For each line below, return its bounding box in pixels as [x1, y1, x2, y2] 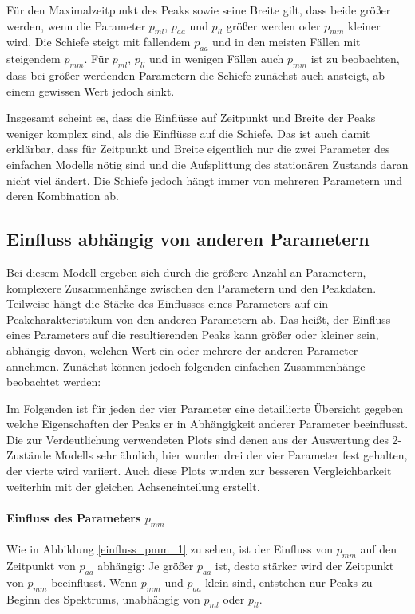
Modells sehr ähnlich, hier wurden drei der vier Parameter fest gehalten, [54, 447, 408, 463]
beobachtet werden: [6, 373, 101, 390]
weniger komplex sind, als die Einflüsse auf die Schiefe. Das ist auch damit [6, 124, 370, 141]
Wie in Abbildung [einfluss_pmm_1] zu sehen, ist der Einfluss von [6, 541, 334, 557]
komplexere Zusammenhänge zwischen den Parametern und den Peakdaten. [6, 279, 377, 296]
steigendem [6, 50, 61, 67]
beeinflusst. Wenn [51, 573, 138, 590]
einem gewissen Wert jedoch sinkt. [6, 82, 175, 99]
